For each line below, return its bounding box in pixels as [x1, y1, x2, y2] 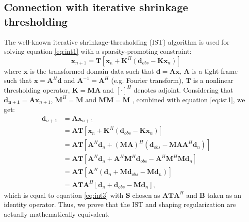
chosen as [132, 190, 160, 200]
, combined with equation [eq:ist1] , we [132, 94, 245, 104]
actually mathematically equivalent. [4, 208, 110, 219]
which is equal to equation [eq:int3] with [4, 190, 124, 200]
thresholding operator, [4, 84, 70, 95]
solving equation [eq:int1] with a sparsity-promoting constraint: [4, 46, 192, 56]
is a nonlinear [193, 75, 233, 85]
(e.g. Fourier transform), [111, 75, 183, 85]
